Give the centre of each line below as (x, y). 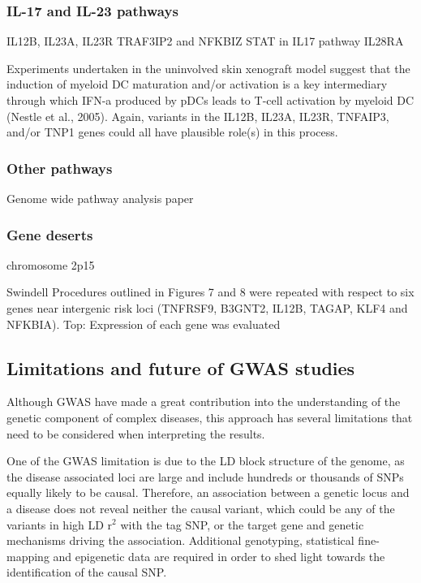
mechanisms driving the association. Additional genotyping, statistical (180, 540)
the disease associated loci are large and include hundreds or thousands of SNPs (205, 476)
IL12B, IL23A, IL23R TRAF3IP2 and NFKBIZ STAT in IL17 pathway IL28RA (205, 41)
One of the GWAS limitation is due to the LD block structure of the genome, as (206, 461)
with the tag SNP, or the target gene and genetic (242, 524)
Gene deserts (50, 234)
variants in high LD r (60, 524)
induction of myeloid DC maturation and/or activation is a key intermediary (197, 84)
